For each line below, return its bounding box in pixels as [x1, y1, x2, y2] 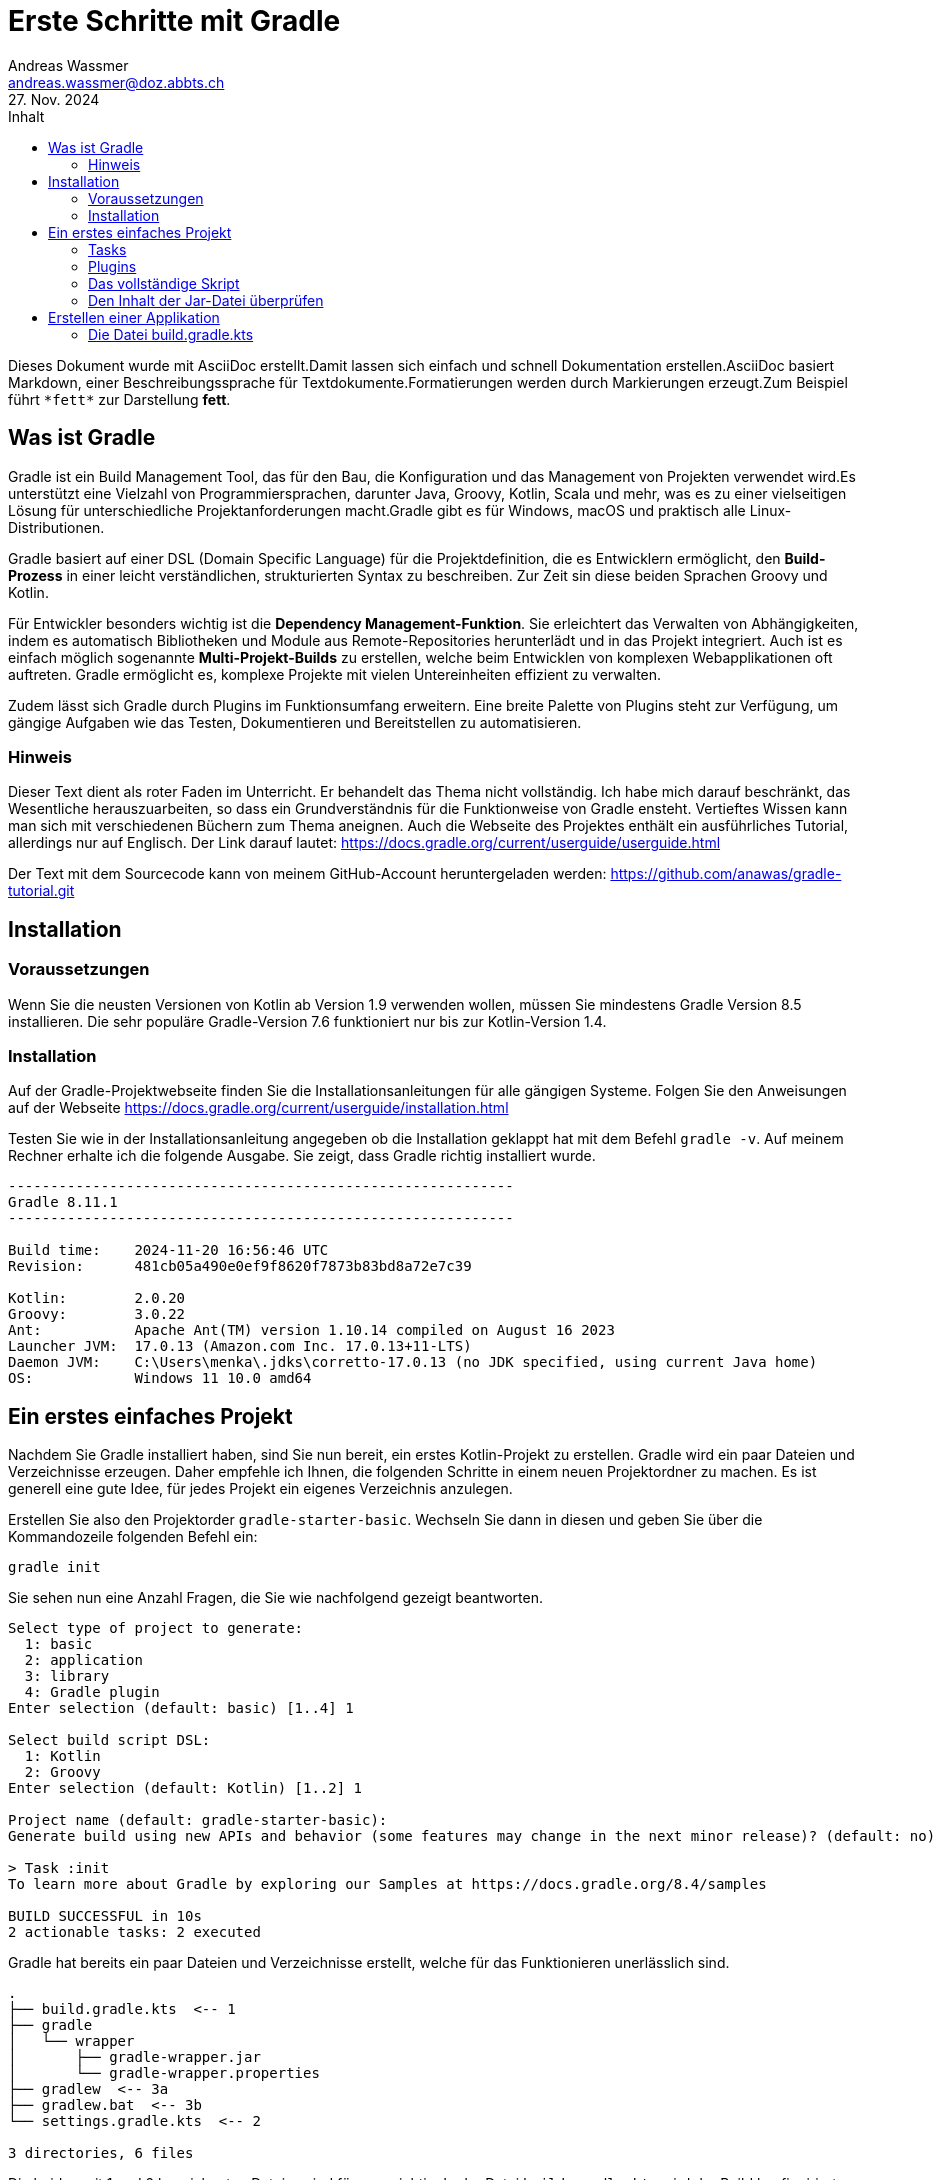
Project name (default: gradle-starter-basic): [8, 1812, 388, 1829]
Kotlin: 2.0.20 [8, 1290, 186, 1307]
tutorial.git [8, 882, 75, 900]
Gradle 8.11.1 [8, 1194, 118, 1211]
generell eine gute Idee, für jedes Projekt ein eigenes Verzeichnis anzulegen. [8, 1480, 513, 1498]
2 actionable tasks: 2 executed [8, 1924, 261, 1941]
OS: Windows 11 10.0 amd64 [8, 1370, 312, 1387]
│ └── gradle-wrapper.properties [8, 2065, 320, 2082]
